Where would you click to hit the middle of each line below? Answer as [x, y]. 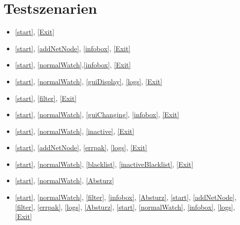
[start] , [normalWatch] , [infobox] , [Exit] [73, 65]
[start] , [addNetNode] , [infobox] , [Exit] [73, 48]
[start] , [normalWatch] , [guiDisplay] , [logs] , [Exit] [89, 81]
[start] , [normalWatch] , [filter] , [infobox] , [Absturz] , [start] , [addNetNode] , [126, 197]
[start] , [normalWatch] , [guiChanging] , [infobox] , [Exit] [97, 114]
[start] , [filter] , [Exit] [46, 98]
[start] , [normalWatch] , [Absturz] [65, 180]
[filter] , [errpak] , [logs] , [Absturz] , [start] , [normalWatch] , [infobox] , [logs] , [125, 207]
